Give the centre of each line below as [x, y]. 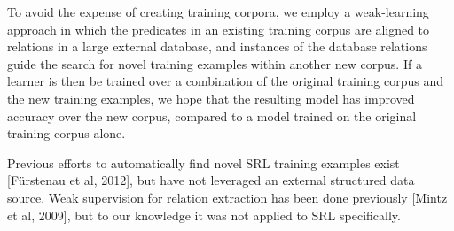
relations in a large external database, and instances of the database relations [217, 46]
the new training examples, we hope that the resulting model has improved [211, 98]
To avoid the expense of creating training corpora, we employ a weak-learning [218, 12]
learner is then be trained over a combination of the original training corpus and [226, 81]
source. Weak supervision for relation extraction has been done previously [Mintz [227, 197]
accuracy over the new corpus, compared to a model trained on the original [212, 115]
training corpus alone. [67, 133]
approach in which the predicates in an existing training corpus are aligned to [219, 29]
